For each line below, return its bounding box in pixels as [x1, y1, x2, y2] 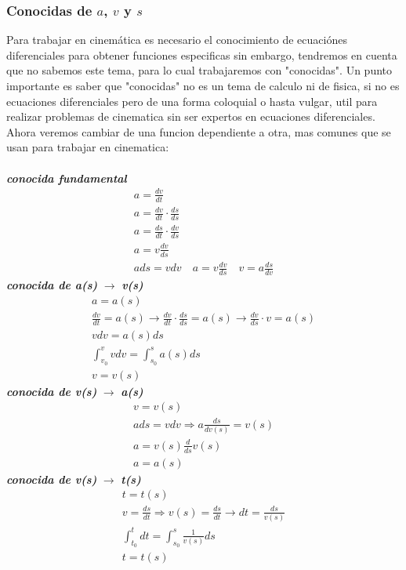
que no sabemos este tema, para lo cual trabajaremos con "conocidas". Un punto [6, 62, 392, 78]
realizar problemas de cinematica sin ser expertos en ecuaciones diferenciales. [6, 108, 375, 125]
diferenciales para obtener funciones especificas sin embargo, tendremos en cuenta [6, 46, 397, 63]
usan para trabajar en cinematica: [6, 139, 169, 155]
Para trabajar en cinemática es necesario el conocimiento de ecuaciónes [6, 31, 347, 48]
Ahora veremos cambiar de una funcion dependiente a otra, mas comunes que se [6, 123, 391, 140]
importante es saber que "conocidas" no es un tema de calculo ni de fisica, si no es [6, 78, 400, 93]
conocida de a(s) [6, 277, 98, 293]
